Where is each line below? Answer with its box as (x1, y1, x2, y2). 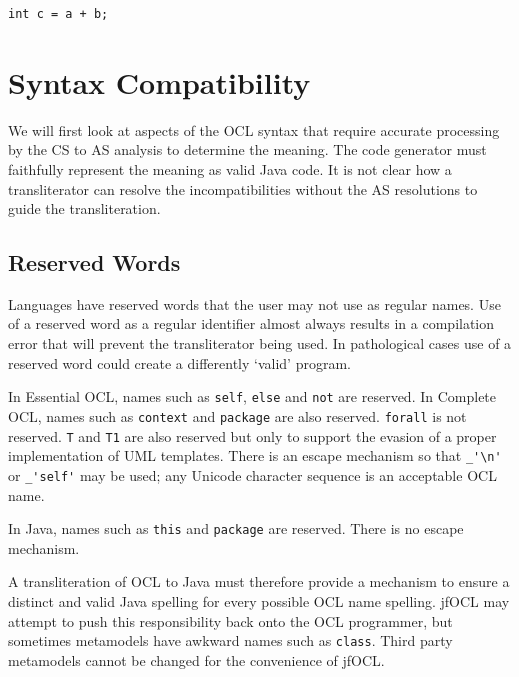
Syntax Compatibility (8, 61, 311, 102)
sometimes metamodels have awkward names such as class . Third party (8, 630, 453, 651)
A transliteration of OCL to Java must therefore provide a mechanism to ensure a (8, 571, 510, 592)
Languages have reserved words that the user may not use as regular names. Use (8, 293, 501, 314)
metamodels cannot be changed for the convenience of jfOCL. (8, 649, 385, 670)
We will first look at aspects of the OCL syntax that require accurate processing (8, 119, 500, 140)
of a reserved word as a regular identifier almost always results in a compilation (8, 313, 495, 334)
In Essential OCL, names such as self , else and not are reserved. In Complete (8, 386, 497, 407)
